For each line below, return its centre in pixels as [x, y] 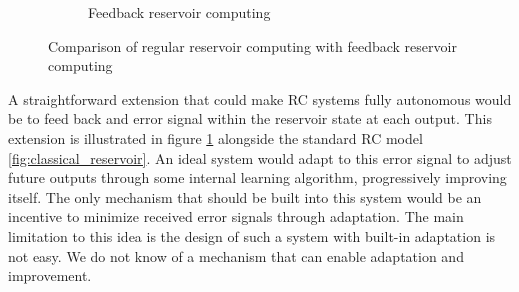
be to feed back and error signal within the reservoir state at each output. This [250, 118]
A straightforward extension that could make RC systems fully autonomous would [260, 98]
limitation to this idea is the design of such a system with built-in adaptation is [252, 235]
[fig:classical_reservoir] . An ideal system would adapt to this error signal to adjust [260, 157]
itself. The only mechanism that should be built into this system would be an [245, 196]
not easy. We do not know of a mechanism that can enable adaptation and [236, 255]
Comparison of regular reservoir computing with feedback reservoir [252, 45]
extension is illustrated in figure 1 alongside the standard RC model [215, 137]
